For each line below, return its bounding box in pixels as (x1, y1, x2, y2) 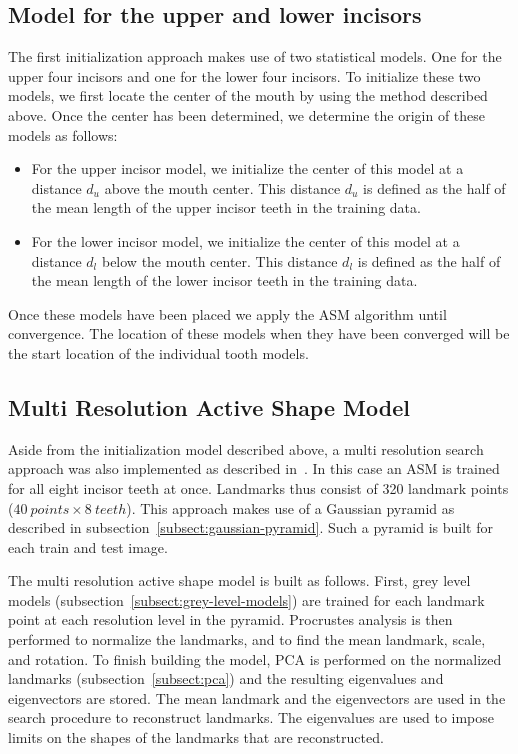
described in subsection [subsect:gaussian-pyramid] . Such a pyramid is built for (8, 517, 494, 538)
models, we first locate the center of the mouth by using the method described (8, 85, 488, 106)
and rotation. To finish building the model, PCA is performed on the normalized (8, 648, 502, 669)
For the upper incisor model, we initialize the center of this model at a (31, 158, 464, 179)
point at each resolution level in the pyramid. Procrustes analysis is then (8, 609, 453, 630)
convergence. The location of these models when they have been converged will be (8, 323, 510, 344)
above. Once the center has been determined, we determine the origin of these (8, 104, 486, 125)
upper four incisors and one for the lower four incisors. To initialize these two (8, 65, 481, 86)
